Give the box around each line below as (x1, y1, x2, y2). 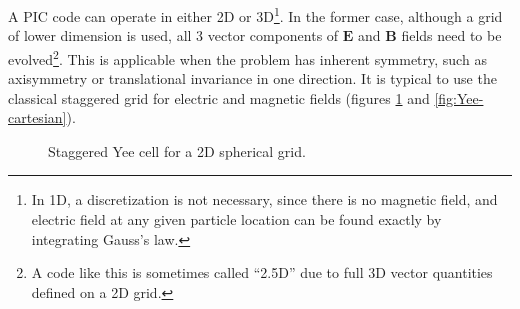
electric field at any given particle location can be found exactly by (31, 209, 442, 230)
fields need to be (401, 25, 502, 46)
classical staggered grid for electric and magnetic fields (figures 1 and (8, 87, 430, 108)
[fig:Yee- (434, 87, 484, 108)
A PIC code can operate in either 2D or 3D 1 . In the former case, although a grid (8, 3, 503, 26)
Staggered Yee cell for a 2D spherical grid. (48, 140, 306, 161)
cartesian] (8, 107, 67, 128)
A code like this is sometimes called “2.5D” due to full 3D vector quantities (31, 262, 493, 283)
